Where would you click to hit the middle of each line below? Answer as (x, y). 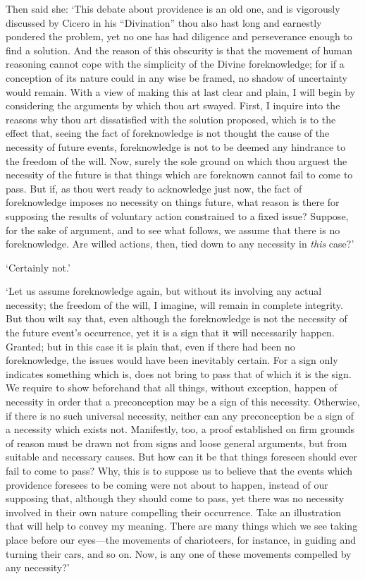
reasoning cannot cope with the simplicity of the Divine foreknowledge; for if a (175, 64)
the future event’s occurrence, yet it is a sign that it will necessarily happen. (170, 333)
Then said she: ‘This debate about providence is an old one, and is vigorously (173, 8)
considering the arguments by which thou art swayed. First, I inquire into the (173, 105)
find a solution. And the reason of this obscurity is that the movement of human (179, 50)
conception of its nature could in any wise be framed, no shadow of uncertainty (177, 77)
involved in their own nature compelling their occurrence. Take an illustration (173, 512)
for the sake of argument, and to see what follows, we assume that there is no (173, 230)
